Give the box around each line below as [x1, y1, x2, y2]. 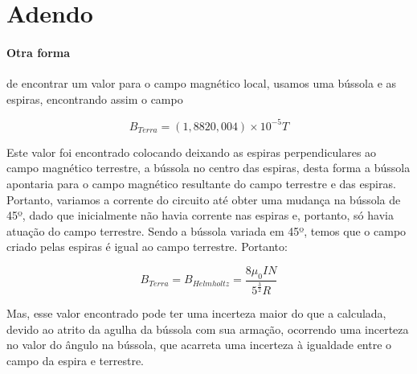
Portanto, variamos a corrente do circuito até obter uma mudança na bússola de [6, 191, 401, 208]
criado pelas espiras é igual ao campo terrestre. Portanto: [6, 238, 288, 255]
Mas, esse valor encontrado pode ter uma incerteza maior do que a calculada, [6, 305, 386, 322]
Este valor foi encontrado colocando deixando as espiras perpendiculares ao [6, 143, 377, 160]
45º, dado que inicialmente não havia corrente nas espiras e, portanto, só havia [6, 207, 394, 224]
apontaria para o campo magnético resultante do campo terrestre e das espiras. [6, 175, 396, 192]
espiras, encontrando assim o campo [6, 90, 183, 107]
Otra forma [6, 43, 71, 60]
